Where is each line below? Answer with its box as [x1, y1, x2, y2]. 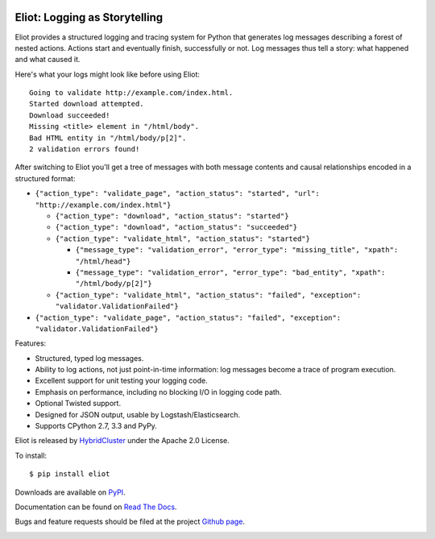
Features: [14, 338, 47, 348]
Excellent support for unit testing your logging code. [35, 375, 209, 386]
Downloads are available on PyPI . [14, 487, 126, 497]
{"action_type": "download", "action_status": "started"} [55, 211, 289, 221]
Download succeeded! [29, 110, 110, 120]
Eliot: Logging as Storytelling [14, 10, 164, 24]
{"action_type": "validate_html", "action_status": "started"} [55, 234, 310, 243]
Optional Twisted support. [35, 399, 121, 408]
